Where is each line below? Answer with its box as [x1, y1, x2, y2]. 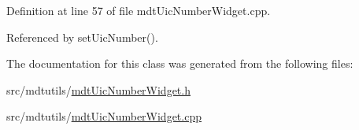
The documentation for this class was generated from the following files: [6, 55, 353, 72]
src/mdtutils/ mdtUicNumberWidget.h [6, 81, 191, 98]
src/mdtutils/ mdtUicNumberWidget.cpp [6, 108, 202, 124]
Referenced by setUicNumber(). [6, 28, 158, 45]
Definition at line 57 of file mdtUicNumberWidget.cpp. [6, 2, 271, 18]
